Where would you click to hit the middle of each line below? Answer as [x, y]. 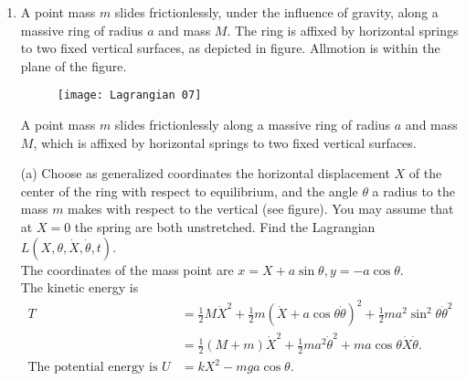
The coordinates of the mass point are [127, 269]
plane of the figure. [74, 65]
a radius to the [413, 190]
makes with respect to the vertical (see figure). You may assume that [261, 209]
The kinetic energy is [79, 287]
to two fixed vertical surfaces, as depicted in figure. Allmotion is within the [230, 48]
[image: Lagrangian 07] [129, 95]
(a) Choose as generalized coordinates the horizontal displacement [205, 173]
